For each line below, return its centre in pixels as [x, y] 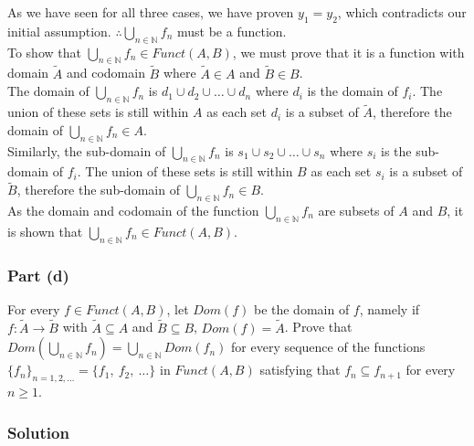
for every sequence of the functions [328, 347]
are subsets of [356, 211]
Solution [38, 432]
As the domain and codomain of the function [133, 211]
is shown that [45, 231]
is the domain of [353, 91]
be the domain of [301, 308]
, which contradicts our [402, 12]
